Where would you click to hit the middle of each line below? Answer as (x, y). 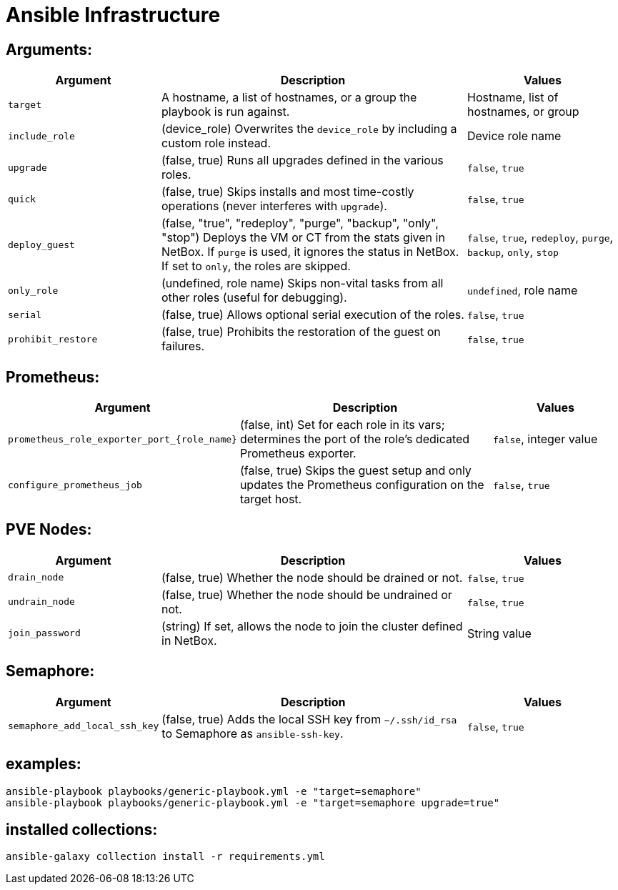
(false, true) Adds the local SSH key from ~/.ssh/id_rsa (309, 719)
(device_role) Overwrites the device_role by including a (309, 129)
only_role (33, 290)
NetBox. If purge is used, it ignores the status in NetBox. (310, 252)
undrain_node (41, 602)
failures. (183, 346)
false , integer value (545, 439)
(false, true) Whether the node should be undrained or (307, 594)
